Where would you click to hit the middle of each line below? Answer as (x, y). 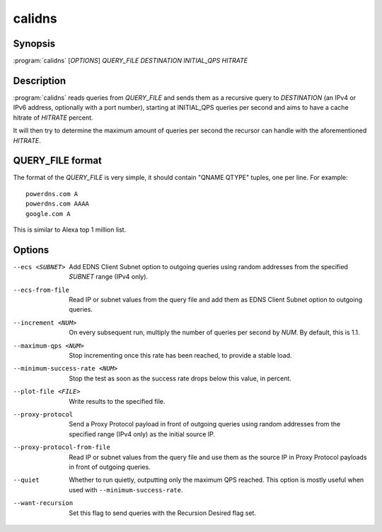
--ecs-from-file (41, 290)
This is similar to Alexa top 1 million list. (70, 230)
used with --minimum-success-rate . (126, 489)
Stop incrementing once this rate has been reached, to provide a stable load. (181, 356)
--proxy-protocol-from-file (62, 447)
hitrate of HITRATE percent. (53, 118)
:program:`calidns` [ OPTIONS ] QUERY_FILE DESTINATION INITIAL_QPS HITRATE (131, 61)
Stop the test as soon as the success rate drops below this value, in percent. (180, 378)
